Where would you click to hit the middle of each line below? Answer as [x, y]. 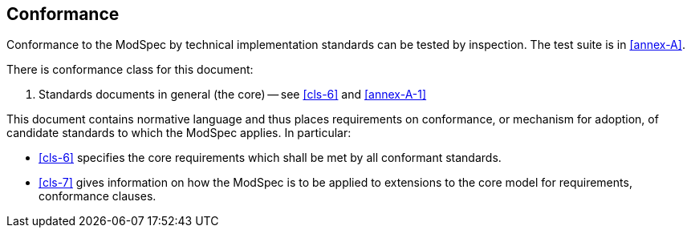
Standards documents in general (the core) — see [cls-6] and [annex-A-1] [233, 95]
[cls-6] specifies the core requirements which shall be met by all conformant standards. [270, 158]
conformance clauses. [98, 196]
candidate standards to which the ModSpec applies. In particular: [179, 133]
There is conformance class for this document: [130, 70]
